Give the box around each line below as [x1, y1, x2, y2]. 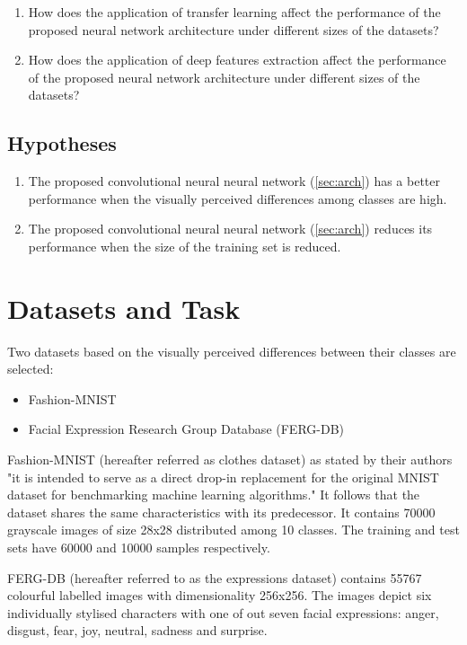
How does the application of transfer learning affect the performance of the [28, 3, 441, 21]
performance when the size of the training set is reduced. [28, 236, 341, 255]
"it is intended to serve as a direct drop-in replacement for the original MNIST [7, 467, 439, 486]
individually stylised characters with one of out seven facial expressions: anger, [7, 603, 439, 622]
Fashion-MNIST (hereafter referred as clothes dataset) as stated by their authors [7, 450, 453, 469]
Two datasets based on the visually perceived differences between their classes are [7, 341, 456, 360]
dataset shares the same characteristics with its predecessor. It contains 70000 [7, 502, 436, 521]
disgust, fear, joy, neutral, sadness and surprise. [7, 621, 268, 640]
